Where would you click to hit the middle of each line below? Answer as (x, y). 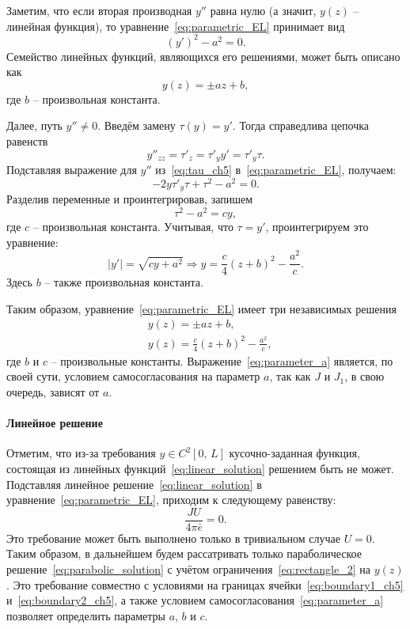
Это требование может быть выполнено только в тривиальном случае (173, 538)
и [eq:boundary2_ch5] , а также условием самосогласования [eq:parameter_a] (195, 600)
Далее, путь (34, 125)
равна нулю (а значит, (263, 10)
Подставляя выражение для (72, 170)
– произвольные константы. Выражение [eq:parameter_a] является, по (222, 360)
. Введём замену (137, 125)
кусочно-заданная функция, (294, 453)
